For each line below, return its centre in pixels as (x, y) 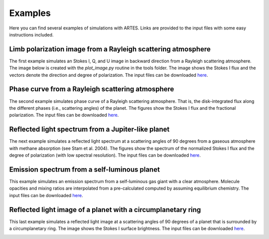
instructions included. (31, 34)
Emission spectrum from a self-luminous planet (85, 169)
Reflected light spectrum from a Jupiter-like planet (89, 129)
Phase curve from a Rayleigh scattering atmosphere (92, 89)
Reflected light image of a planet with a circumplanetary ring (105, 210)
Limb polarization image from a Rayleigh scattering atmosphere (110, 49)
